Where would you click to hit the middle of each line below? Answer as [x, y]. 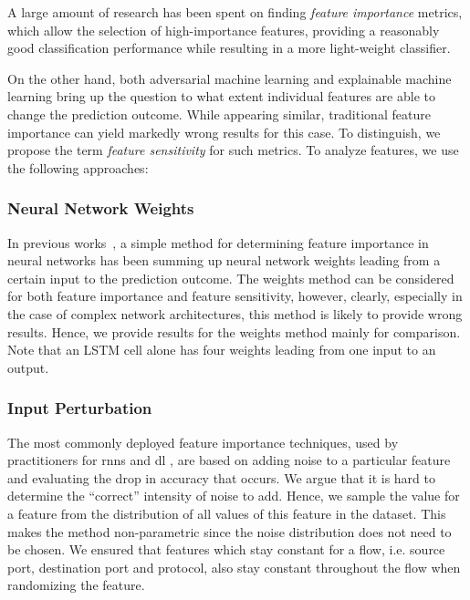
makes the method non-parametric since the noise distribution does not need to [230, 531]
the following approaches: [78, 167]
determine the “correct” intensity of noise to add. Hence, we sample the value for [234, 496]
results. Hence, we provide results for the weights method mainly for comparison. [234, 331]
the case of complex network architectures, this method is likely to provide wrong [235, 313]
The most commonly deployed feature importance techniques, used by [203, 442]
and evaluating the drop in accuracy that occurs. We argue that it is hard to [221, 477]
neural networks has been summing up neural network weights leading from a [224, 260]
